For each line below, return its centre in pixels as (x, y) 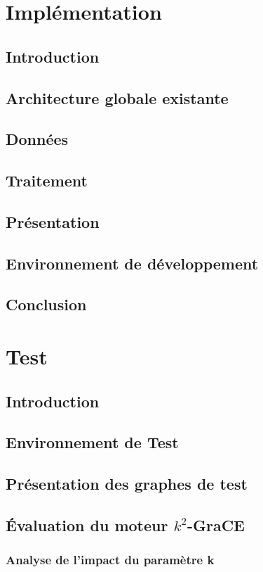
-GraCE (216, 525)
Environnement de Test (92, 442)
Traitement (47, 180)
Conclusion (46, 304)
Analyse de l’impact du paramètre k (110, 560)
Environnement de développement (132, 263)
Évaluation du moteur (87, 525)
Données (37, 139)
